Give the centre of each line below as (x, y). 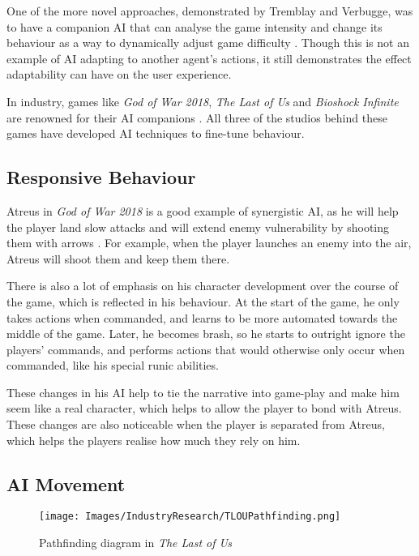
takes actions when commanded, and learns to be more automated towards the (202, 317)
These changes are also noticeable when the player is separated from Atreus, (196, 424)
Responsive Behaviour (101, 177)
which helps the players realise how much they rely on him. (154, 440)
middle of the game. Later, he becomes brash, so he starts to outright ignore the (206, 334)
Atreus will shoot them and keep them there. (118, 258)
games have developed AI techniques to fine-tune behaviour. (156, 133)
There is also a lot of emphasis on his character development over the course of (203, 286)
